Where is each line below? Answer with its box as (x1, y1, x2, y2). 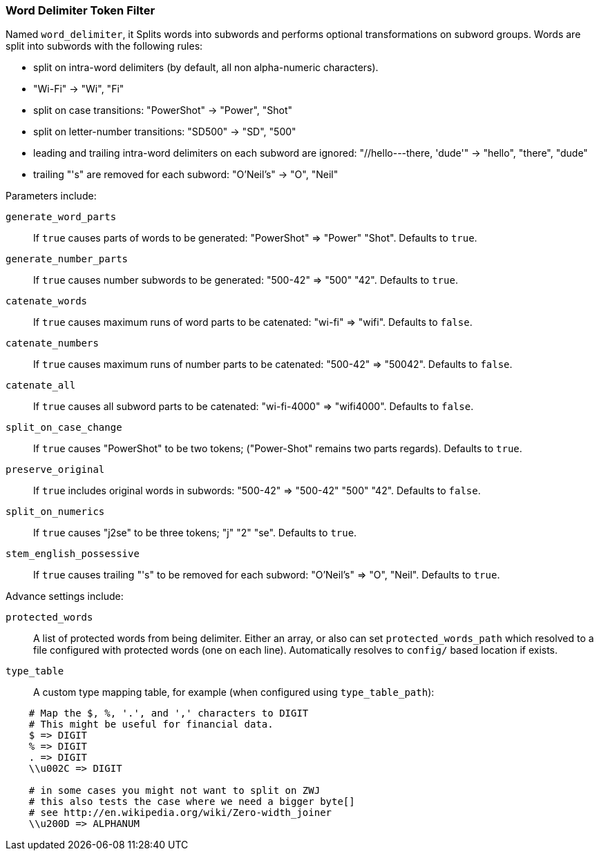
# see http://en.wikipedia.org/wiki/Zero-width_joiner (28, 807, 332, 819)
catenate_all (6, 380, 76, 391)
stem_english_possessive (6, 548, 140, 560)
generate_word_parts (6, 211, 117, 223)
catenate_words (6, 295, 88, 307)
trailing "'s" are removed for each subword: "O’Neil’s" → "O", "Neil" (33, 168, 339, 181)
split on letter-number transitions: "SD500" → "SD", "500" (33, 126, 296, 138)
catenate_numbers (6, 338, 99, 349)
